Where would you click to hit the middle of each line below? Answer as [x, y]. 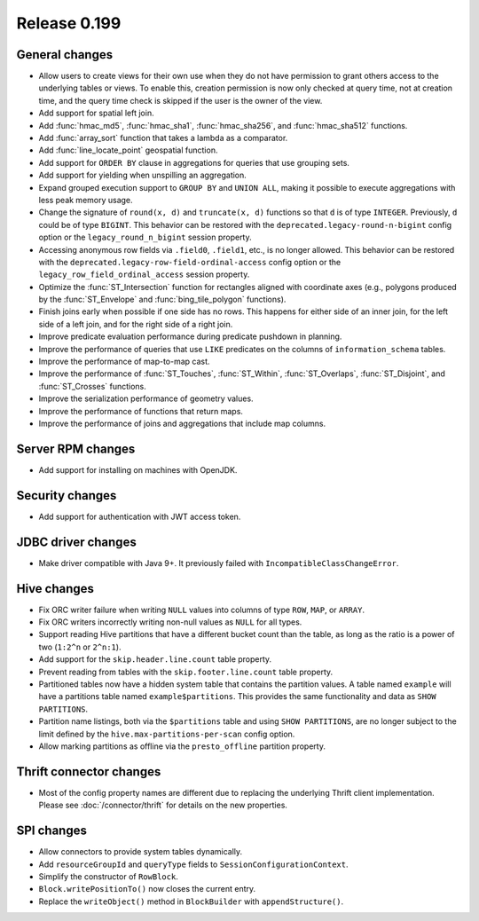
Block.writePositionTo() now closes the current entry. [147, 889]
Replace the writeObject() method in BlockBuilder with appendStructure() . [191, 901]
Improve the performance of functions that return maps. [141, 411]
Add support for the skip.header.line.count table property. [155, 659]
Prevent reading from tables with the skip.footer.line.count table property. [186, 672]
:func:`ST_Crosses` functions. [92, 386]
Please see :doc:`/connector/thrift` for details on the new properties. [163, 805]
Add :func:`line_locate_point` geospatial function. [128, 150]
